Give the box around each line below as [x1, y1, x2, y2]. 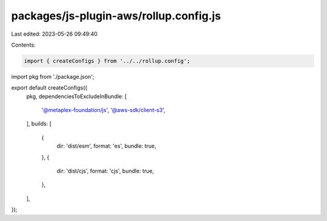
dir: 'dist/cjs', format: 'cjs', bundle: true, [56, 167, 154, 175]
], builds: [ [26, 120, 51, 127]
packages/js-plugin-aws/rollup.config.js [11, 9, 221, 22]
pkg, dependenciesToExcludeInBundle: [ [26, 93, 127, 100]
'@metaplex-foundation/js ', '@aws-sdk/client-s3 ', [41, 107, 166, 114]
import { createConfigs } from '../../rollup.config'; [24, 58, 190, 64]
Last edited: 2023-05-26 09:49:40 [11, 30, 98, 38]
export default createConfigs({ [11, 84, 88, 91]
